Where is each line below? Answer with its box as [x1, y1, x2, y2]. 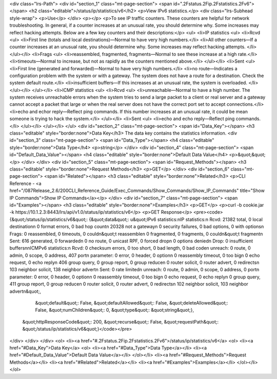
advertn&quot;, [9, 288, 41, 294]
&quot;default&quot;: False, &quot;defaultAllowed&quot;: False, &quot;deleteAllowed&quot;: [35, 300, 228, 306]
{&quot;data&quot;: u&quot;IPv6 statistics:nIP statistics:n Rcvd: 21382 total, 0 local [89, 216, 263, 222]
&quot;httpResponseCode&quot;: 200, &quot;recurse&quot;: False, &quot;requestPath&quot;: [22, 318, 219, 325]
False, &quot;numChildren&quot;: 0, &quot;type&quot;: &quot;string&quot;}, [35, 307, 194, 313]
